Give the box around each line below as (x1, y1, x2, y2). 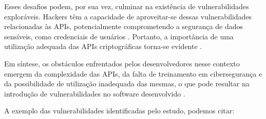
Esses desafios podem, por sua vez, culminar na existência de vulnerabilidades (4, 1, 249, 11)
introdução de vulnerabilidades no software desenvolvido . (4, 88, 185, 99)
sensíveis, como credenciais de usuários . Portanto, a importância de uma (4, 31, 234, 41)
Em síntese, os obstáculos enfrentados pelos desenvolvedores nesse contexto (4, 58, 240, 68)
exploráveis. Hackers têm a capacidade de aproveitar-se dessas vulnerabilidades (4, 11, 252, 21)
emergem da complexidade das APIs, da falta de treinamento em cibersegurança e (4, 68, 262, 79)
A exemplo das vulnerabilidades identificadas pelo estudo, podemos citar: (4, 105, 235, 116)
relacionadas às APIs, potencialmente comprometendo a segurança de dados (4, 21, 243, 32)
